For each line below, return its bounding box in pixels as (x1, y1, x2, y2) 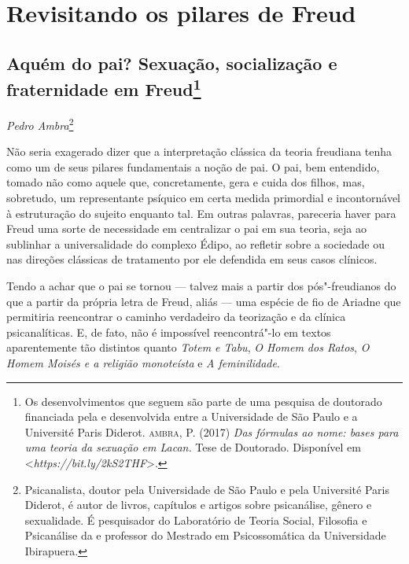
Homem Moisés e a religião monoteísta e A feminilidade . (6, 354, 280, 370)
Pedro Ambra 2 (6, 114, 74, 133)
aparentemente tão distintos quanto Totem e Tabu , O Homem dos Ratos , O (6, 339, 370, 356)
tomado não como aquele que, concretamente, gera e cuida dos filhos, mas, (6, 174, 365, 190)
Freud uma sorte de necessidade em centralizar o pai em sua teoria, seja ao (6, 220, 367, 237)
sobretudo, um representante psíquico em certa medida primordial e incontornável (6, 190, 401, 205)
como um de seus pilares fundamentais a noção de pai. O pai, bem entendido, (6, 158, 380, 175)
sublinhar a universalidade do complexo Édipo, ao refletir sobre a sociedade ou (6, 235, 385, 252)
